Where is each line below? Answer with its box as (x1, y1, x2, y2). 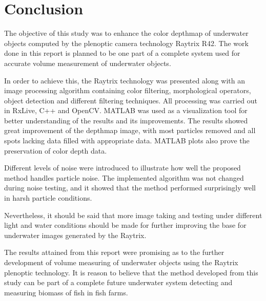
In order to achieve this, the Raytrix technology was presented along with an (4, 75, 245, 85)
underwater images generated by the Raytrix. (4, 229, 147, 240)
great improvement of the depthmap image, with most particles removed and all (4, 125, 256, 136)
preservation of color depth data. (4, 145, 107, 156)
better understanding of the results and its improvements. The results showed (4, 115, 248, 125)
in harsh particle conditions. (4, 192, 92, 203)
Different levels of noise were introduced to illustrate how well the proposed (4, 162, 241, 173)
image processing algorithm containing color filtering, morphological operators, (4, 85, 251, 96)
